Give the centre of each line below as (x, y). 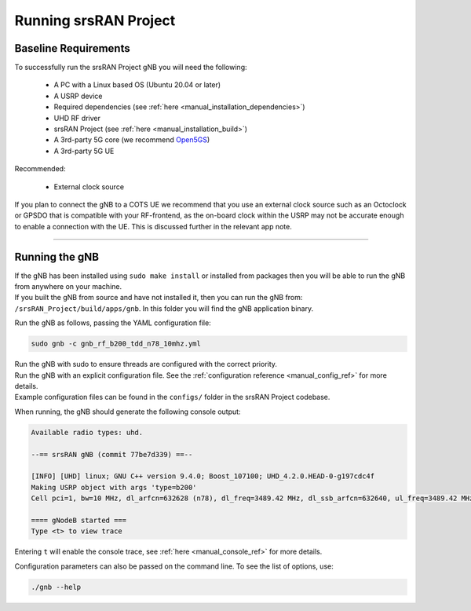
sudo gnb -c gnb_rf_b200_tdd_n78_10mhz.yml (116, 344)
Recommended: (40, 169)
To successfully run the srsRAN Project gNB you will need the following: (131, 68)
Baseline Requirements (72, 48)
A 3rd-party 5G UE (84, 151)
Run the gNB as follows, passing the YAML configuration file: (113, 323)
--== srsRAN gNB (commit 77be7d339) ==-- (112, 454)
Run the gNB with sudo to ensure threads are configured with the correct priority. (146, 364)
